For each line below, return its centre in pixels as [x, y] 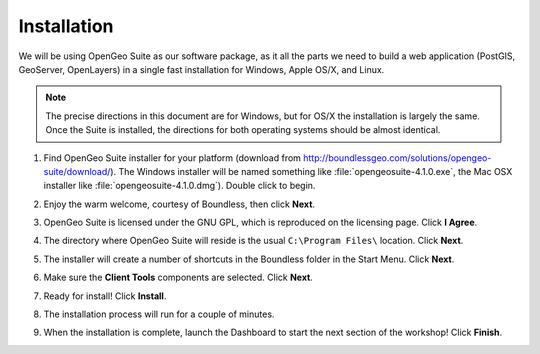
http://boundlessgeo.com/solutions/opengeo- [397, 157]
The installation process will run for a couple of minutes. [159, 314]
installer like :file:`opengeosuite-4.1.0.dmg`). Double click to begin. [179, 186]
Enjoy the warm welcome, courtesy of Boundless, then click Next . [179, 204]
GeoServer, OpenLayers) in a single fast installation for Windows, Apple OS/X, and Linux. [201, 69]
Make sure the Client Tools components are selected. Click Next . [178, 277]
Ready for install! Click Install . [105, 296]
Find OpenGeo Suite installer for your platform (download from [172, 157]
